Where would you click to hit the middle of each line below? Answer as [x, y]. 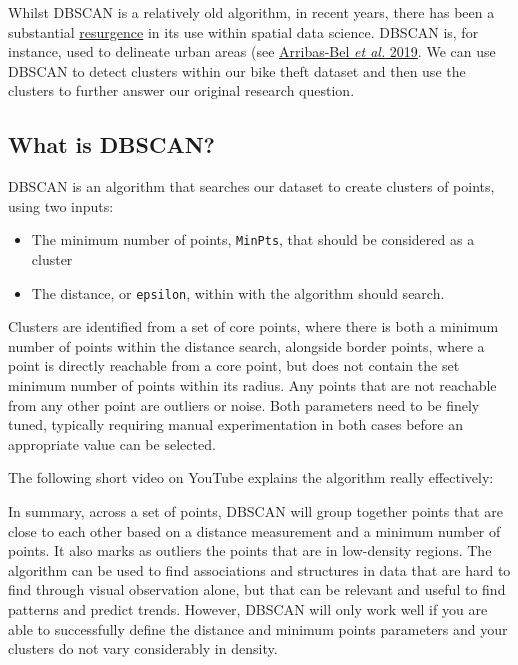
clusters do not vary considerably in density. [143, 648]
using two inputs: [61, 205]
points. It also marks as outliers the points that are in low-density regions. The [250, 550]
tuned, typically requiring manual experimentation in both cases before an [235, 424]
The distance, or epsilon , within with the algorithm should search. [238, 292]
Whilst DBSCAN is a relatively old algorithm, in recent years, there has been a [251, 12]
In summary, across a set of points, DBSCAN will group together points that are [255, 511]
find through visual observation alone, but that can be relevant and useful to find [257, 589]
